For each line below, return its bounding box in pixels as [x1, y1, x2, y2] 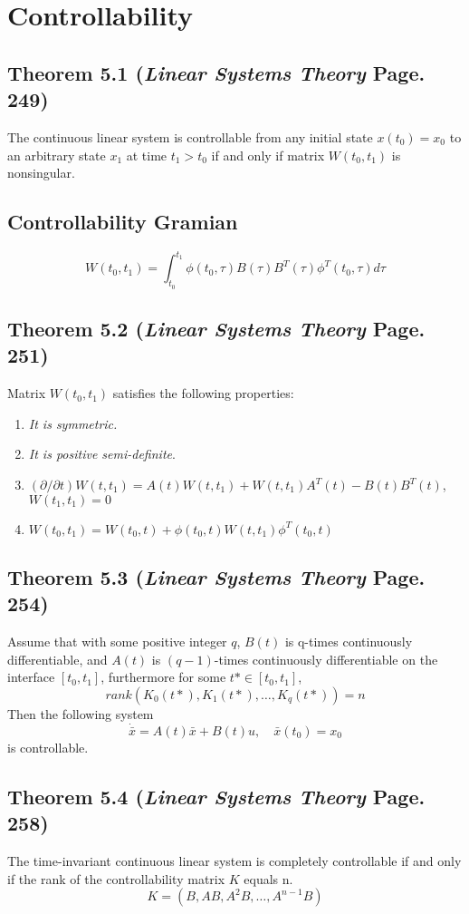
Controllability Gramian [7, 208, 238, 236]
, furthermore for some [100, 667, 226, 686]
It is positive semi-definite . [28, 444, 176, 463]
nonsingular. [7, 163, 75, 182]
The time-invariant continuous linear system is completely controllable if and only [7, 851, 462, 870]
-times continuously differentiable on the [214, 649, 438, 668]
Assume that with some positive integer [7, 632, 227, 651]
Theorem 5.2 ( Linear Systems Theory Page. [7, 315, 426, 343]
